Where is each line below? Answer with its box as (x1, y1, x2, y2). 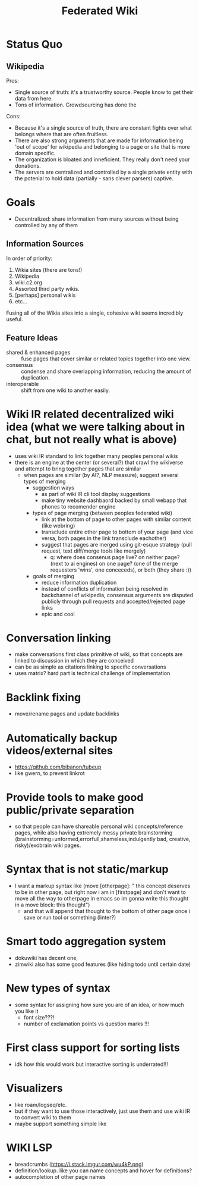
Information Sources (6, 239, 84, 249)
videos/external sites (6, 743, 113, 757)
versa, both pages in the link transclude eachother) (41, 534, 167, 542)
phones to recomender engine (41, 503, 116, 510)
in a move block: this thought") (14, 901, 90, 908)
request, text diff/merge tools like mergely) (41, 547, 146, 554)
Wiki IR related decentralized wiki (6, 407, 174, 421)
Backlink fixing (6, 691, 81, 704)
